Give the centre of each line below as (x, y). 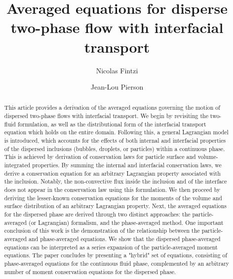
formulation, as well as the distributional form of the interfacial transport (112, 124)
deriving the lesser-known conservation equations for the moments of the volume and (113, 198)
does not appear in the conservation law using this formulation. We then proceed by (112, 190)
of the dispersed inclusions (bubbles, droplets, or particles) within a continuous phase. (115, 148)
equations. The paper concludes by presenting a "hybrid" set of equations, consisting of (116, 255)
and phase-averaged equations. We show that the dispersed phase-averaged (125, 238)
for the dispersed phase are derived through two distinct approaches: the (97, 214)
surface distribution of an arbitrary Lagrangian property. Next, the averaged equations (116, 206)
